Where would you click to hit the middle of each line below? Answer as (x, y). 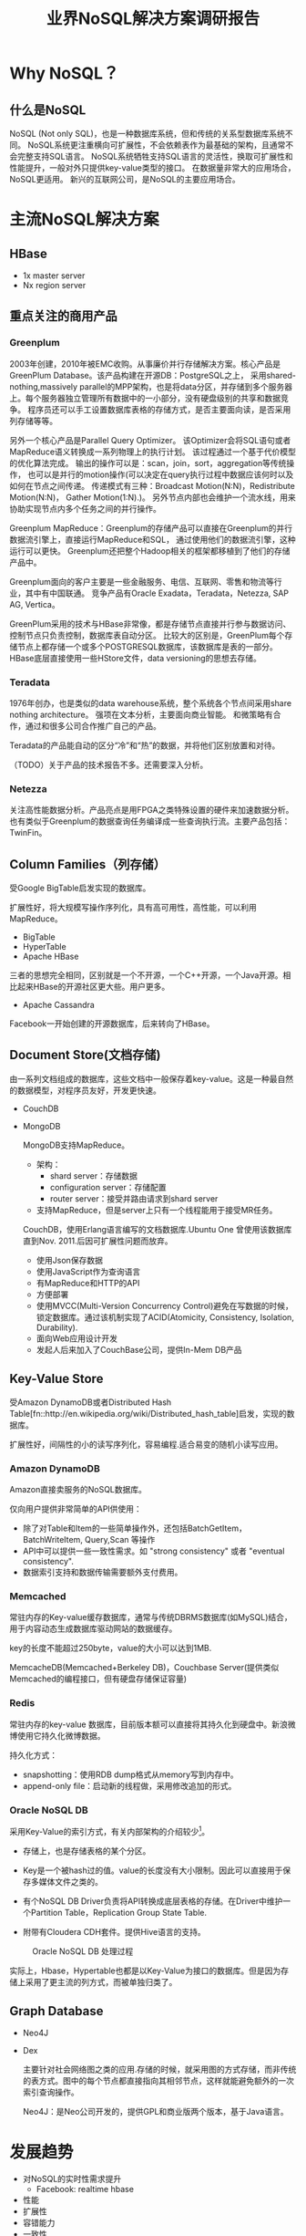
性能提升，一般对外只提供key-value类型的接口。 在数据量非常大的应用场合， (153, 168)
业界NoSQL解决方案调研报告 (153, 19)
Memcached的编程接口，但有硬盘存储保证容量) (98, 1679)
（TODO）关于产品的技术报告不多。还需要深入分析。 (109, 764)
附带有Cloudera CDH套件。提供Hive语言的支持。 (114, 1931)
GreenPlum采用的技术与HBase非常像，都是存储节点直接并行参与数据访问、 (150, 624)
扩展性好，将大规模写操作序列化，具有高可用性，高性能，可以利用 (133, 908)
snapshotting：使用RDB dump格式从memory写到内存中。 (130, 1774)
